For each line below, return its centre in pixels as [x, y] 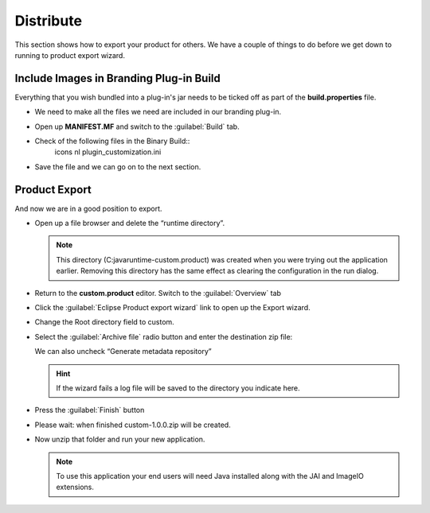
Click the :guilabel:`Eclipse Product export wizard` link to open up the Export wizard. [172, 308]
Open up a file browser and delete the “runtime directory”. [130, 223]
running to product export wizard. [70, 55]
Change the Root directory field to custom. [104, 322]
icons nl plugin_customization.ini [108, 152]
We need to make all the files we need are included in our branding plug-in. [158, 112]
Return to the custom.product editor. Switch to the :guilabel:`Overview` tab [158, 293]
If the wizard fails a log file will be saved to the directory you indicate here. [178, 388]
